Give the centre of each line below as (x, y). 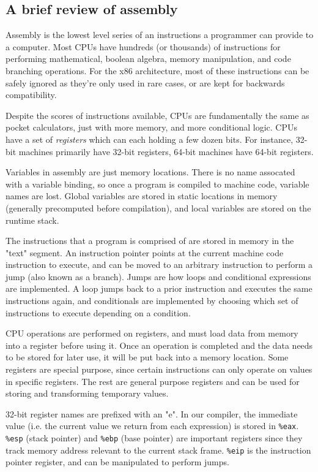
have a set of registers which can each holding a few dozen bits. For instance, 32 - (157, 139)
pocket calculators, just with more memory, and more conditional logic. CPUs (151, 127)
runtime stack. (32, 220)
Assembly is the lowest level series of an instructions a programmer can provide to (160, 35)
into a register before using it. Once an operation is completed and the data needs (159, 345)
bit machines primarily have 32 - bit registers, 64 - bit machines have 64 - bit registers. (160, 151)
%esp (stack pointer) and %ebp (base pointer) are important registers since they (154, 438)
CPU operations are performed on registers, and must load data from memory (152, 333)
